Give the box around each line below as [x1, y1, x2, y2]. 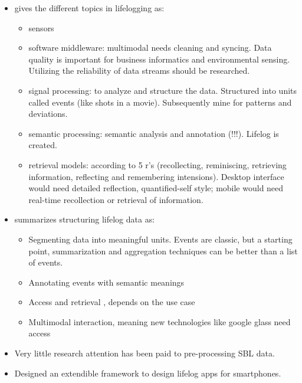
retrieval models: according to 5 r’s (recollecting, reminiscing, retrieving [28, 158, 287, 171]
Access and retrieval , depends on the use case [28, 296, 195, 308]
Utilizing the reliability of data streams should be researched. [28, 64, 250, 77]
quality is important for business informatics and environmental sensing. [28, 53, 290, 65]
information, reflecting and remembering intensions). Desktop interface [28, 170, 284, 182]
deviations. [28, 107, 68, 120]
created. [28, 139, 57, 151]
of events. [28, 256, 63, 269]
